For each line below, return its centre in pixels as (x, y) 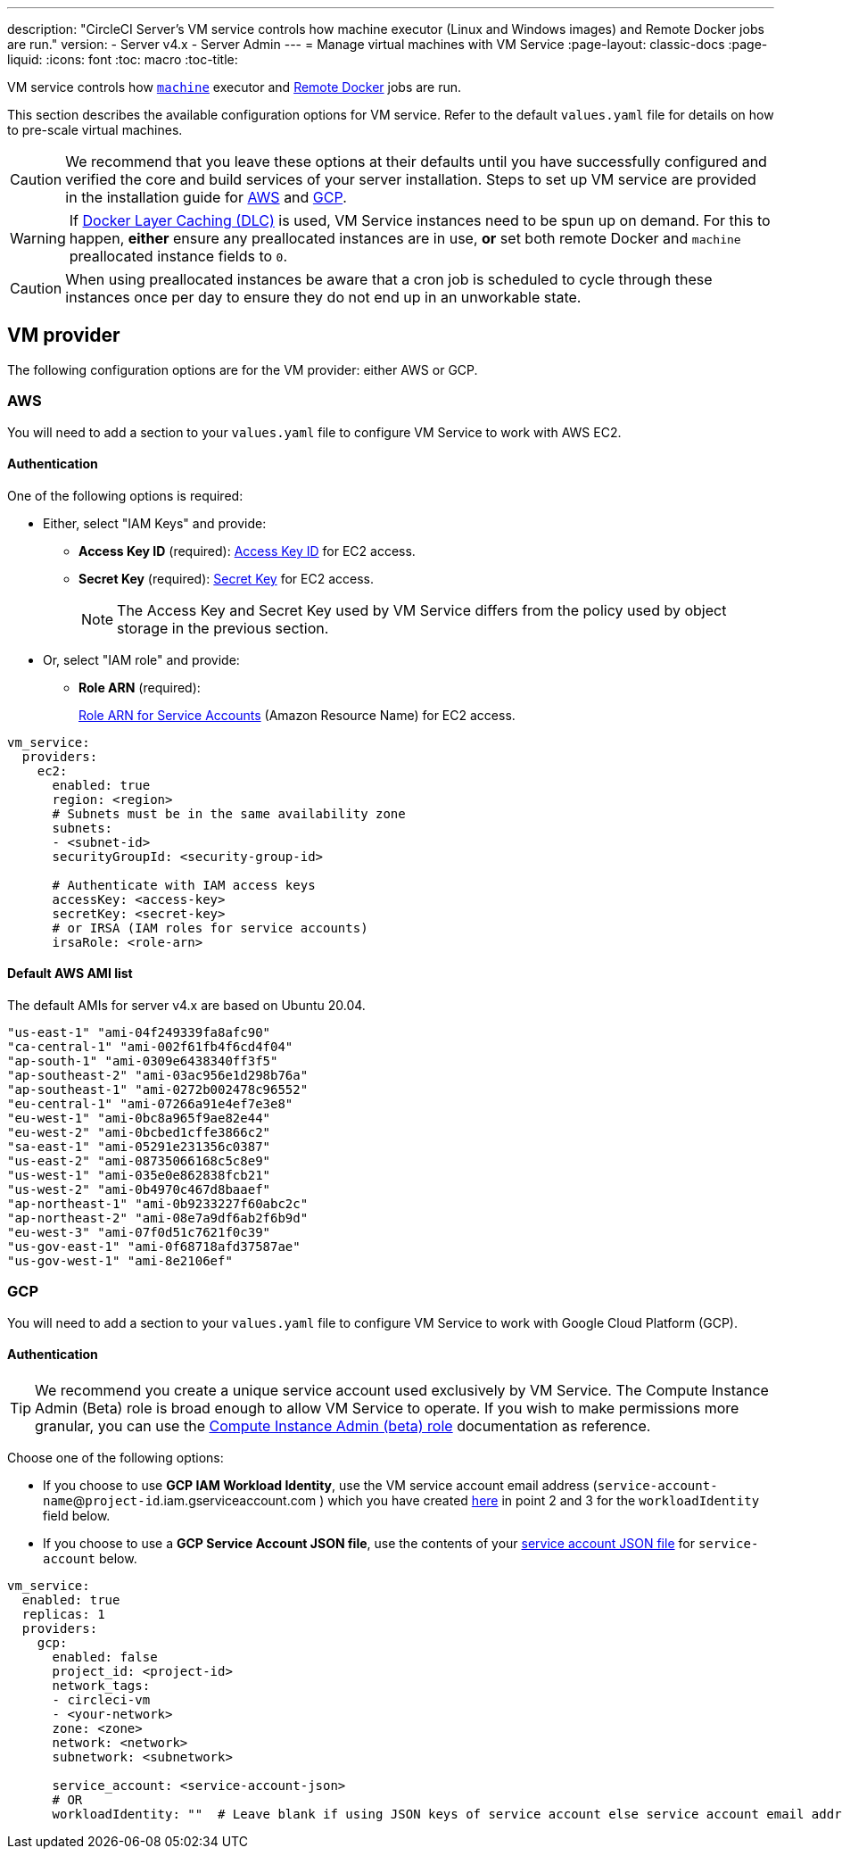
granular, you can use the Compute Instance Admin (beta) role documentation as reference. (343, 1426)
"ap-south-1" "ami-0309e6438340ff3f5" (143, 1061)
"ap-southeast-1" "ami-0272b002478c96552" (158, 1090)
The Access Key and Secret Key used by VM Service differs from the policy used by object (422, 610)
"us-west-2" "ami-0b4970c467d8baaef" (139, 1190)
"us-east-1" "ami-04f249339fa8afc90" (139, 1033)
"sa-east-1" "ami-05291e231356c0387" (139, 1147)
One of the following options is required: (125, 495)
